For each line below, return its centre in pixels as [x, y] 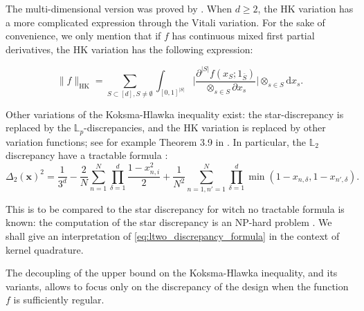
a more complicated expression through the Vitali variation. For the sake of [165, 22]
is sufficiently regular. [59, 300]
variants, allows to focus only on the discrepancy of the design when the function [177, 286]
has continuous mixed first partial [243, 36]
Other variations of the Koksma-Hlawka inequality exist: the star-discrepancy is [175, 114]
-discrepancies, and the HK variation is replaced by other [205, 128]
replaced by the [38, 128]
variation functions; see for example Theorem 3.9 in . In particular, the [156, 141]
